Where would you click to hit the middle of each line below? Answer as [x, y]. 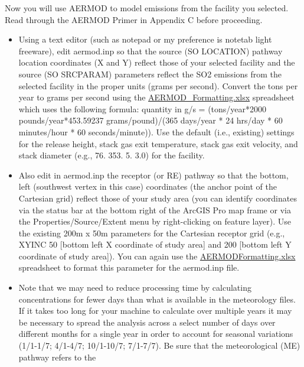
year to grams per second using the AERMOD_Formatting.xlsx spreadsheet [156, 97]
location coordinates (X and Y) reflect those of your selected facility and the [157, 62]
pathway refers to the [57, 357]
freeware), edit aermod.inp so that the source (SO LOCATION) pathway [151, 51]
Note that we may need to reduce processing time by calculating [135, 288]
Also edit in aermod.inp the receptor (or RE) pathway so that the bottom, [153, 175]
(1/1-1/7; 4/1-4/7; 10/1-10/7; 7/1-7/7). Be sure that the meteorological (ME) [159, 345]
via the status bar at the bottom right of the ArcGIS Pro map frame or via [155, 210]
